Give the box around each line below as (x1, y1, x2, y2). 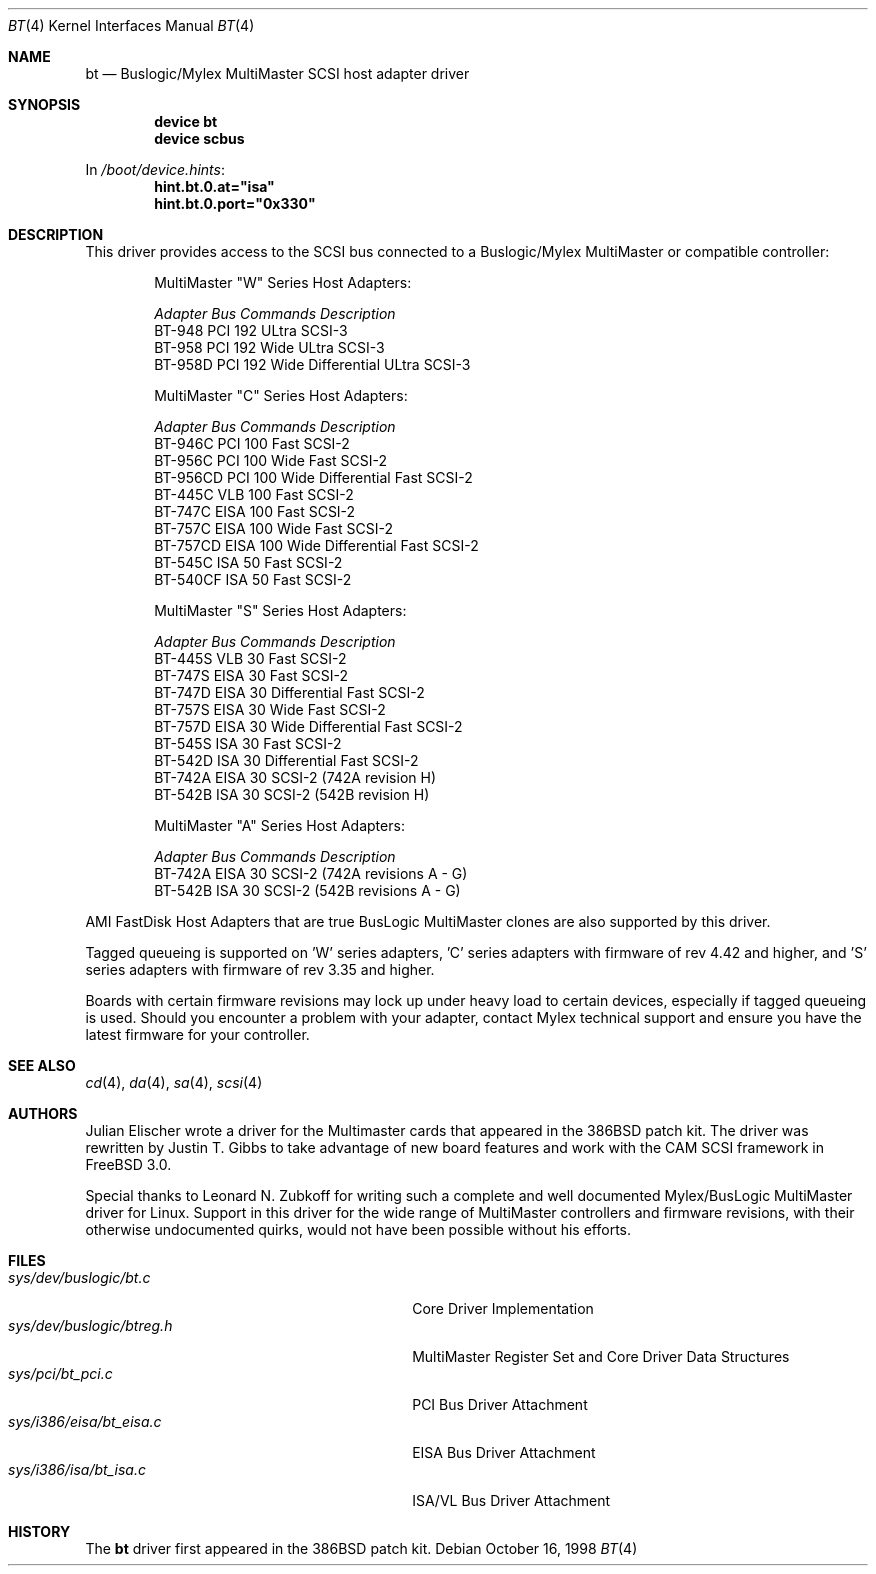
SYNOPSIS (8, 96, 81, 113)
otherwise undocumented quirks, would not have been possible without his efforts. (85, 1221, 632, 1238)
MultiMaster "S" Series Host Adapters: (154, 602, 407, 619)
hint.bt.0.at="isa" (154, 178, 275, 195)
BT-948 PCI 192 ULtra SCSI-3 (154, 322, 348, 339)
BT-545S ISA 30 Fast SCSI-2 (154, 735, 342, 752)
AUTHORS (8, 1105, 78, 1122)
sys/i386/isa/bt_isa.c (8, 1461, 146, 1478)
